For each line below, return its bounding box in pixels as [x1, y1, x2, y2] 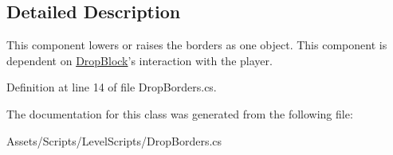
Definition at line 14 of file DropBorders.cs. [6, 79, 217, 95]
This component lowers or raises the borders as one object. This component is [6, 37, 387, 53]
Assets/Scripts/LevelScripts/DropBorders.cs [6, 132, 222, 149]
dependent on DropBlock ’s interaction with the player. [6, 52, 273, 68]
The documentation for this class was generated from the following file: [6, 105, 353, 122]
